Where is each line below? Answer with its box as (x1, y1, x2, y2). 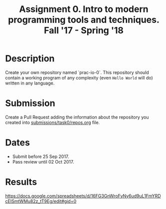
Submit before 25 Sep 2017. (12, 153, 69, 159)
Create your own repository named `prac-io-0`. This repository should (5, 69, 150, 75)
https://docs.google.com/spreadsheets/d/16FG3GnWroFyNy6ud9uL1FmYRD (5, 192, 161, 198)
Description (5, 53, 55, 64)
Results (5, 176, 37, 187)
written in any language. (5, 80, 55, 86)
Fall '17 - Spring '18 (44, 25, 124, 36)
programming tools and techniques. (8, 14, 160, 25)
